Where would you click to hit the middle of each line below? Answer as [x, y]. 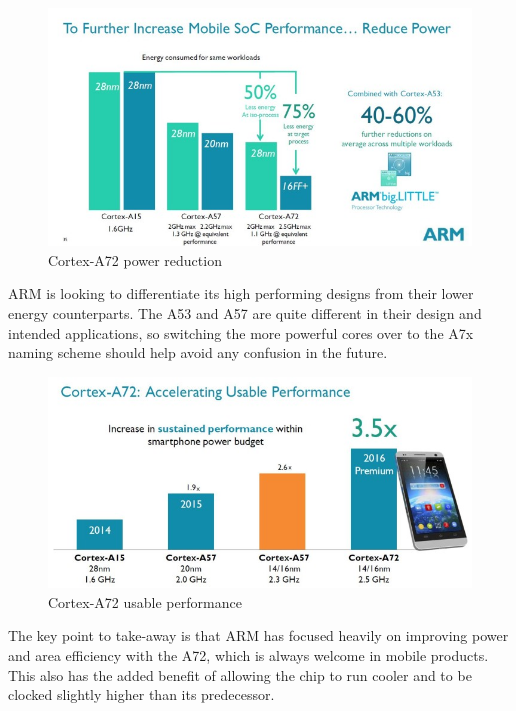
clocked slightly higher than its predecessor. [141, 694]
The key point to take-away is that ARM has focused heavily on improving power [258, 635]
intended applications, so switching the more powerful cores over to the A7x [241, 332]
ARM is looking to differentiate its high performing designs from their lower [241, 293]
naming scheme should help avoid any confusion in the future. [198, 352]
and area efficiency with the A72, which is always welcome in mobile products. [248, 655]
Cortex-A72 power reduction [135, 259]
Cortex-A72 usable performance [145, 601]
